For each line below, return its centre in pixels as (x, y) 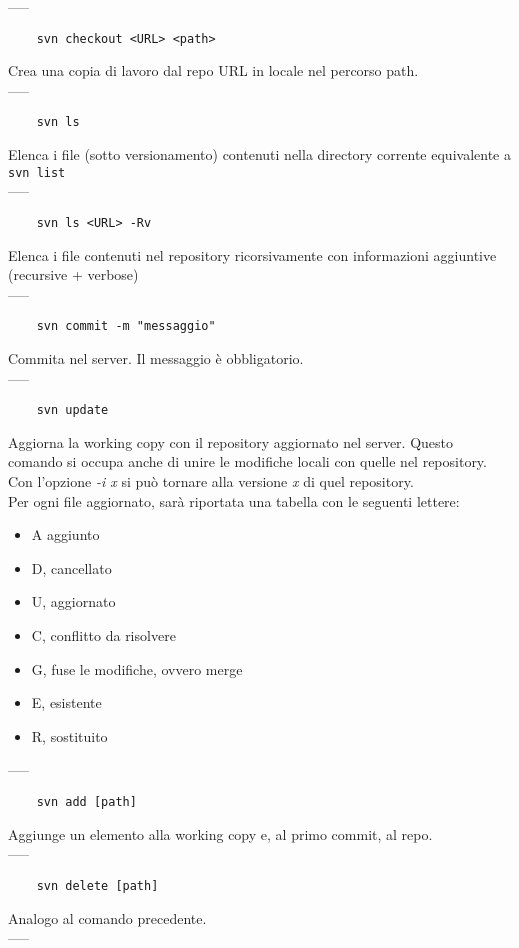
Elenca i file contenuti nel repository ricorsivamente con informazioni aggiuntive (252, 254)
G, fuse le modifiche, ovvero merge (137, 668)
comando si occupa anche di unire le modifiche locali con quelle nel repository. (247, 461)
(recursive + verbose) (73, 274)
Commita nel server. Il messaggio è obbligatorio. (156, 358)
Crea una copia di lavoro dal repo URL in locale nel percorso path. (213, 70)
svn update (72, 410)
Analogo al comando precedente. (107, 917)
